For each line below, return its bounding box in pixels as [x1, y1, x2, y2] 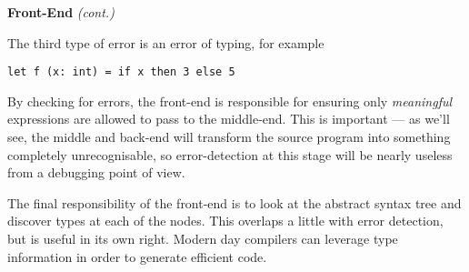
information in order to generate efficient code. [7, 247, 267, 266]
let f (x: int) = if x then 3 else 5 [7, 65, 235, 79]
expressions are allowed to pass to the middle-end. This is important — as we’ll [7, 109, 450, 128]
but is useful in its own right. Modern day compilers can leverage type [7, 229, 398, 247]
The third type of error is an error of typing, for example [7, 33, 324, 52]
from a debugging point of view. [7, 163, 185, 182]
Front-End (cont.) [7, 3, 115, 21]
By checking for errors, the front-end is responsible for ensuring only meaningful [7, 91, 453, 110]
